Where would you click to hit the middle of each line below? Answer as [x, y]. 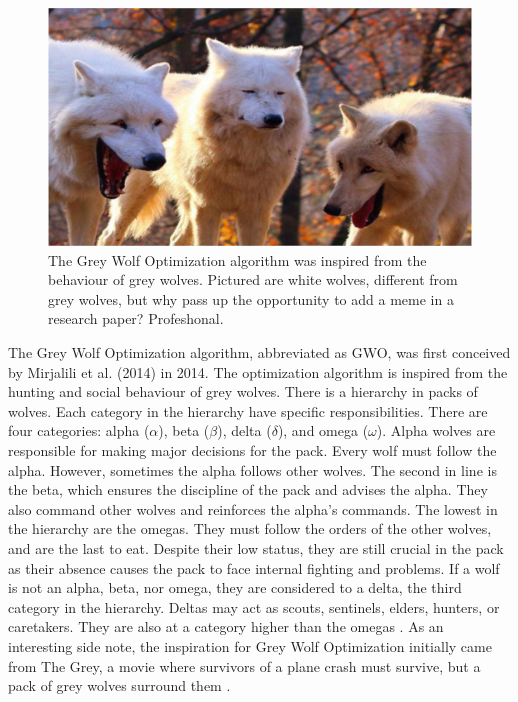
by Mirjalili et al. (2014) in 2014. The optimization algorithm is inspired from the [258, 371]
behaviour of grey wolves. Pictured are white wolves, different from [253, 279]
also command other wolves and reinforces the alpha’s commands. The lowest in [253, 508]
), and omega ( [323, 430]
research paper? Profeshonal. [136, 318]
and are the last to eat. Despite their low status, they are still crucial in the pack [256, 547]
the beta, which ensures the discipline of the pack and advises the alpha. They [248, 489]
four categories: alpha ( [79, 430]
